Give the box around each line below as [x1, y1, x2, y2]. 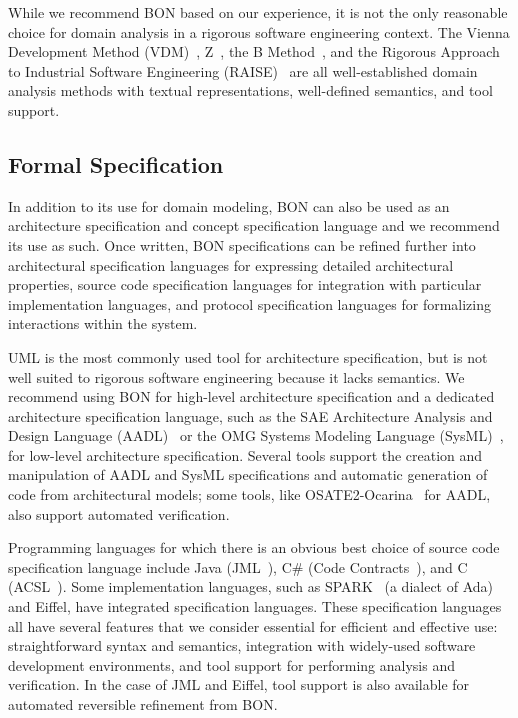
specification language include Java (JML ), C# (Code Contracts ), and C [8, 556, 468, 577]
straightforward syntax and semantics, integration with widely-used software [8, 635, 476, 656]
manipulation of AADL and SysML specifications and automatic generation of [8, 464, 488, 485]
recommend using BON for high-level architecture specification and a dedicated [8, 386, 495, 407]
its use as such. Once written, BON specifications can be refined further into [8, 234, 476, 255]
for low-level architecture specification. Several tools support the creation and [8, 444, 483, 465]
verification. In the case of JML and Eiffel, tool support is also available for [8, 674, 470, 695]
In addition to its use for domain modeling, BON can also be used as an [8, 195, 450, 216]
